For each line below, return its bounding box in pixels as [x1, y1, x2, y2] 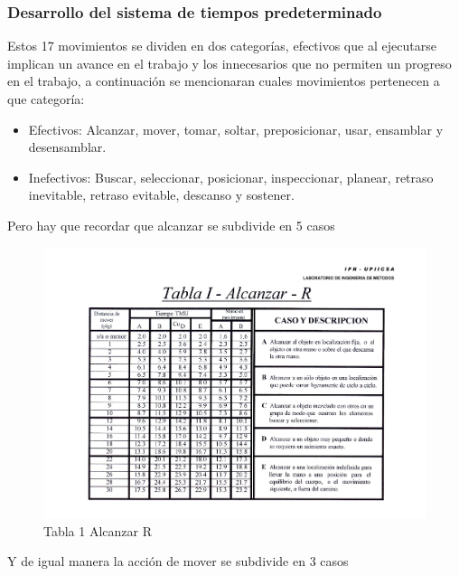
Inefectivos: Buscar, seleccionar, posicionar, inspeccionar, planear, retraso [28, 167, 434, 186]
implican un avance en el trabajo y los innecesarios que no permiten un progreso [7, 53, 452, 72]
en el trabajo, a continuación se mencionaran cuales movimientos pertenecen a [7, 71, 440, 90]
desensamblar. [28, 137, 107, 156]
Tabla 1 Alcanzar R [43, 521, 153, 540]
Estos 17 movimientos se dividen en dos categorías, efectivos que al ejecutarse [7, 36, 436, 55]
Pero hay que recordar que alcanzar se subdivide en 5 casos [7, 215, 335, 234]
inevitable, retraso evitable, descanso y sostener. [28, 185, 295, 204]
